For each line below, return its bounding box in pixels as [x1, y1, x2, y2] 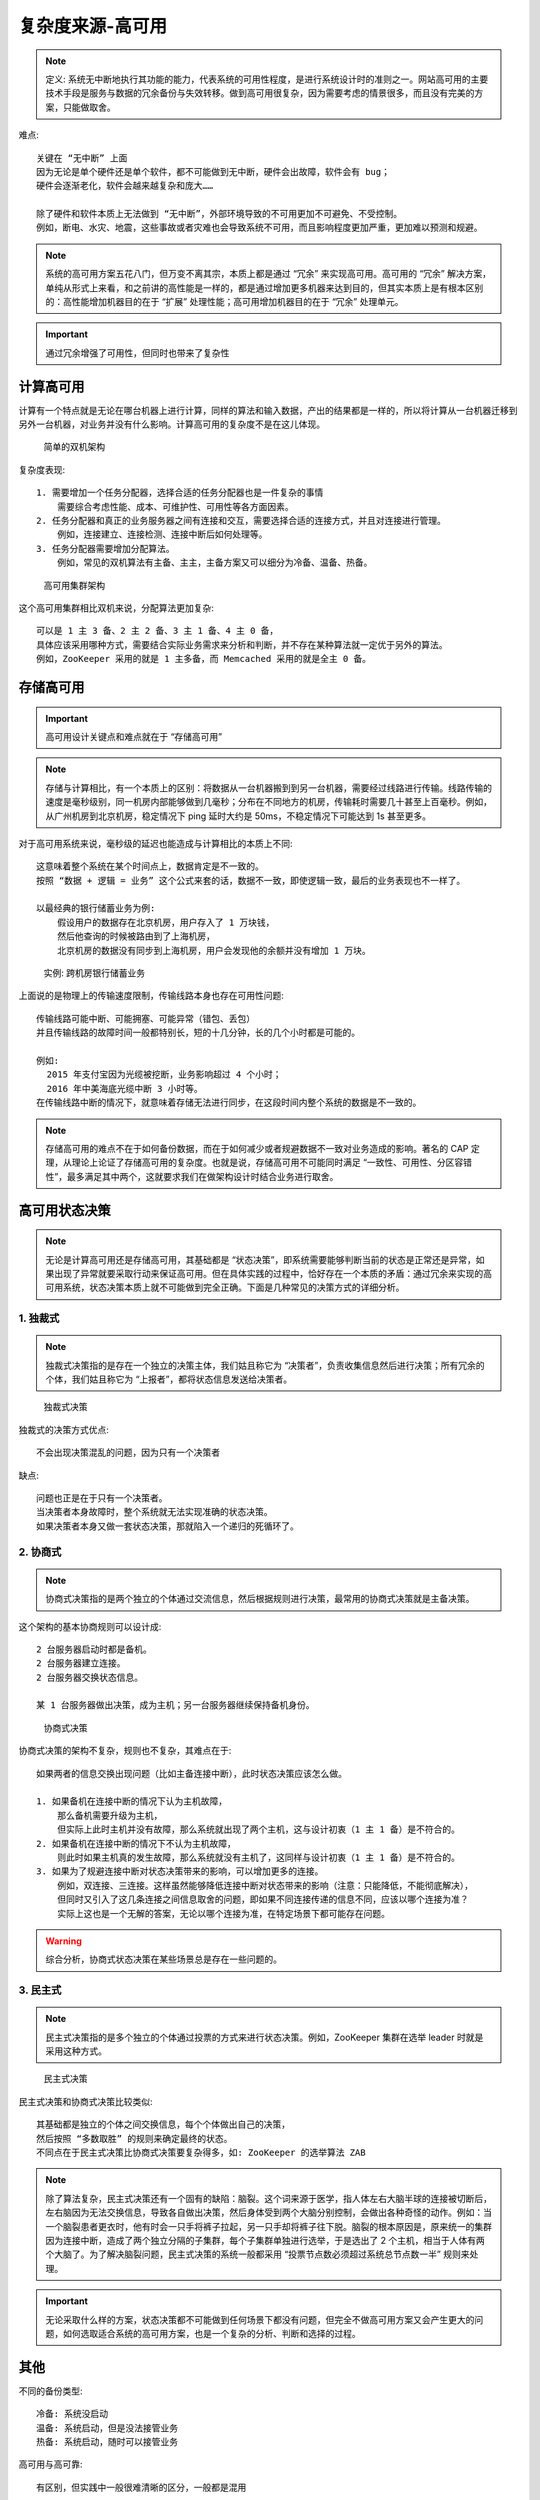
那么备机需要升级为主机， [56, 1810, 163, 1821]
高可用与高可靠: [18, 2458, 84, 2470]
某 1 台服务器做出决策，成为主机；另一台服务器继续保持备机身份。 [36, 1700, 315, 1711]
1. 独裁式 [18, 1311, 60, 1325]
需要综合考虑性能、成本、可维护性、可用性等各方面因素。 [56, 501, 294, 512]
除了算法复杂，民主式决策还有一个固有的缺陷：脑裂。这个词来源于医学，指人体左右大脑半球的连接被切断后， [45, 2192, 492, 2204]
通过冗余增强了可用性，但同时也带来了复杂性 [45, 346, 230, 359]
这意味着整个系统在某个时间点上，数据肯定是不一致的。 [36, 861, 264, 872]
